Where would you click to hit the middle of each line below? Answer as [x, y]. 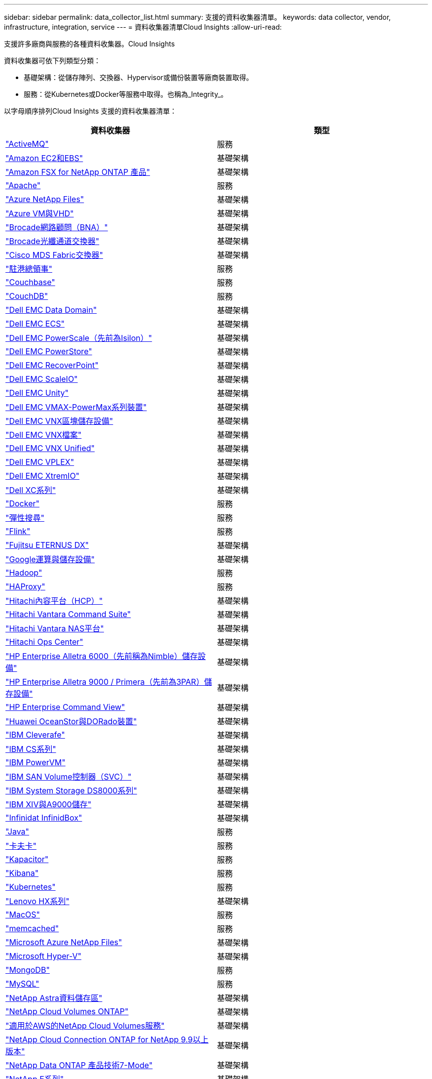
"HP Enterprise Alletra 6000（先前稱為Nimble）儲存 [102, 656]
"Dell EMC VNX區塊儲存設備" [59, 421]
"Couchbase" [30, 282]
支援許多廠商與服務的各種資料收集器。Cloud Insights [90, 44]
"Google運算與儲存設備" [50, 559]
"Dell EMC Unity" [37, 393]
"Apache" [23, 185]
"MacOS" [23, 914]
